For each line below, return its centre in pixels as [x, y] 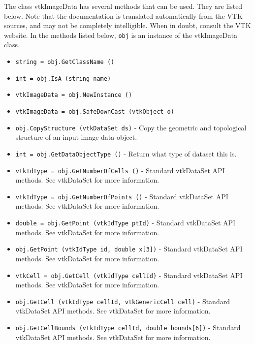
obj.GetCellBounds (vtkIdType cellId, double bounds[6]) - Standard [128, 328]
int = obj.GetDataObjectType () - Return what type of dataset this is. [126, 153]
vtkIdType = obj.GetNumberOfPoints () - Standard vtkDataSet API [122, 196]
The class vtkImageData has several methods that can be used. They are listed [123, 6]
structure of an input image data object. [76, 137]
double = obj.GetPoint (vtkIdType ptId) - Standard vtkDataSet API [126, 223]
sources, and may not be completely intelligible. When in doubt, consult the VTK [127, 25]
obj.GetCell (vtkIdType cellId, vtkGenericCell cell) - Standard [123, 301]
